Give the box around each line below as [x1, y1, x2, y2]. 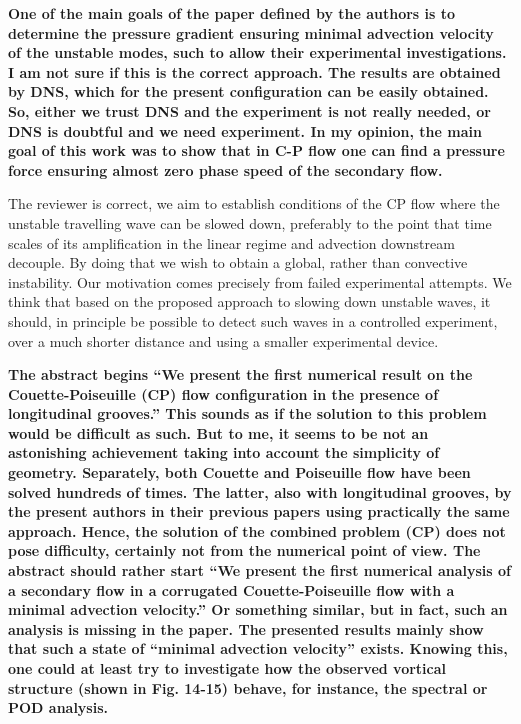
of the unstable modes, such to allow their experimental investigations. [8, 42, 507, 63]
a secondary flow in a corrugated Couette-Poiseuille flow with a [8, 579, 455, 600]
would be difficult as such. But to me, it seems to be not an [8, 422, 429, 443]
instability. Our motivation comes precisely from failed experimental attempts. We [8, 271, 512, 292]
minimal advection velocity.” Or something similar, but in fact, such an [8, 599, 508, 620]
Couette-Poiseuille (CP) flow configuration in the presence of [8, 383, 439, 404]
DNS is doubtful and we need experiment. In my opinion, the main [8, 120, 482, 141]
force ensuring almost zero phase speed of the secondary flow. [8, 159, 443, 180]
